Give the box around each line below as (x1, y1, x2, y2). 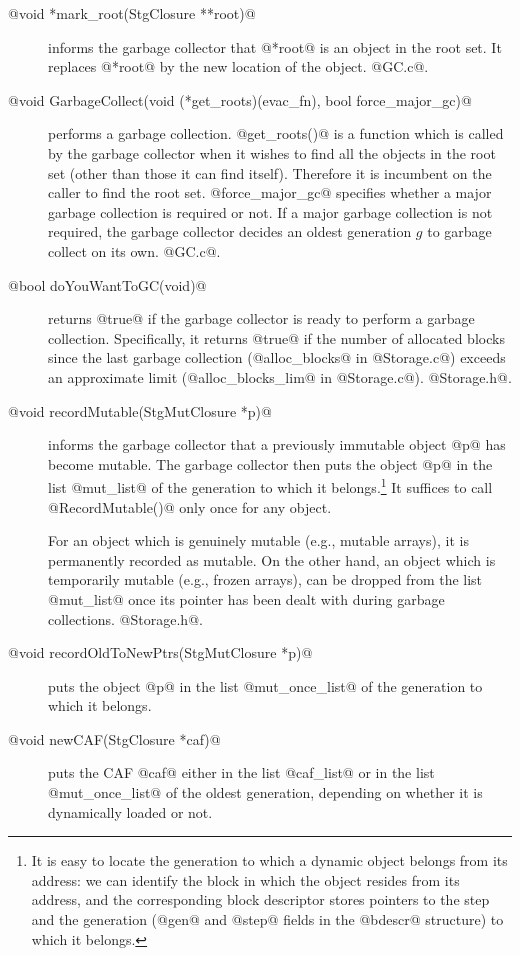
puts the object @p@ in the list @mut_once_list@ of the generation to (48, 675, 483, 696)
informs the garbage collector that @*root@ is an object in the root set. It (48, 36, 502, 57)
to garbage (427, 221, 492, 242)
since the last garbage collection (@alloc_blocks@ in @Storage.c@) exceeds (48, 347, 506, 368)
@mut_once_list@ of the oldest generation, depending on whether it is (48, 782, 483, 803)
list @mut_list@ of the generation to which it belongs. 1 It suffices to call (48, 474, 493, 497)
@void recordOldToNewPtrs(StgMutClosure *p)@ (8, 642, 313, 663)
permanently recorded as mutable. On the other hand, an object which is (48, 549, 496, 570)
